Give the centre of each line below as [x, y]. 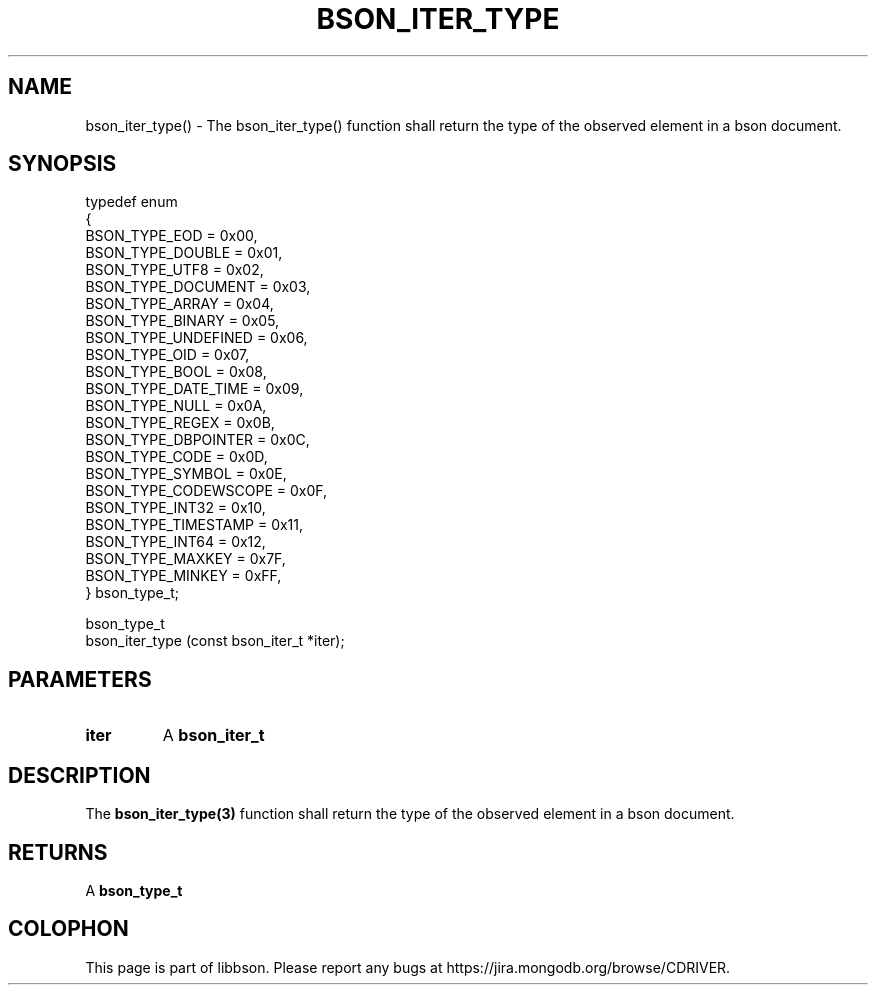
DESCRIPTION [79, 775]
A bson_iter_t [213, 735]
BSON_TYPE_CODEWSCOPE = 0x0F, [206, 491]
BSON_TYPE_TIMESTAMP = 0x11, [194, 525]
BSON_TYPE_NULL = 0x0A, [176, 406]
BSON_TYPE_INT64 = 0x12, [175, 542]
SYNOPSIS [62, 164]
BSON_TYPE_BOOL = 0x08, [176, 372]
